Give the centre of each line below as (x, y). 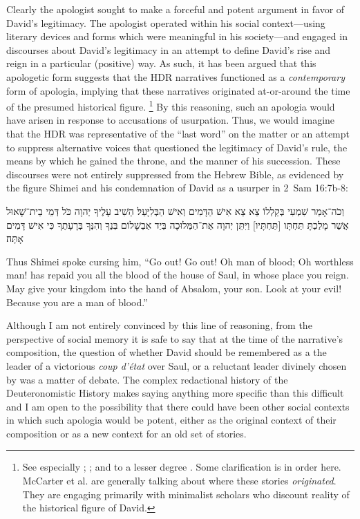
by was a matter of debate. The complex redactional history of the (147, 379)
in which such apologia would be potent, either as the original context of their (171, 420)
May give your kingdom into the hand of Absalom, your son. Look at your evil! (174, 288)
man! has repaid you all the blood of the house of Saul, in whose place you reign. (178, 275)
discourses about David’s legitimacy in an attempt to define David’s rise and (169, 49)
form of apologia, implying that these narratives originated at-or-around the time (178, 90)
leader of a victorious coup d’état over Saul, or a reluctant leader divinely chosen (177, 365)
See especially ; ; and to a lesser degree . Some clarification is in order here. (182, 467)
